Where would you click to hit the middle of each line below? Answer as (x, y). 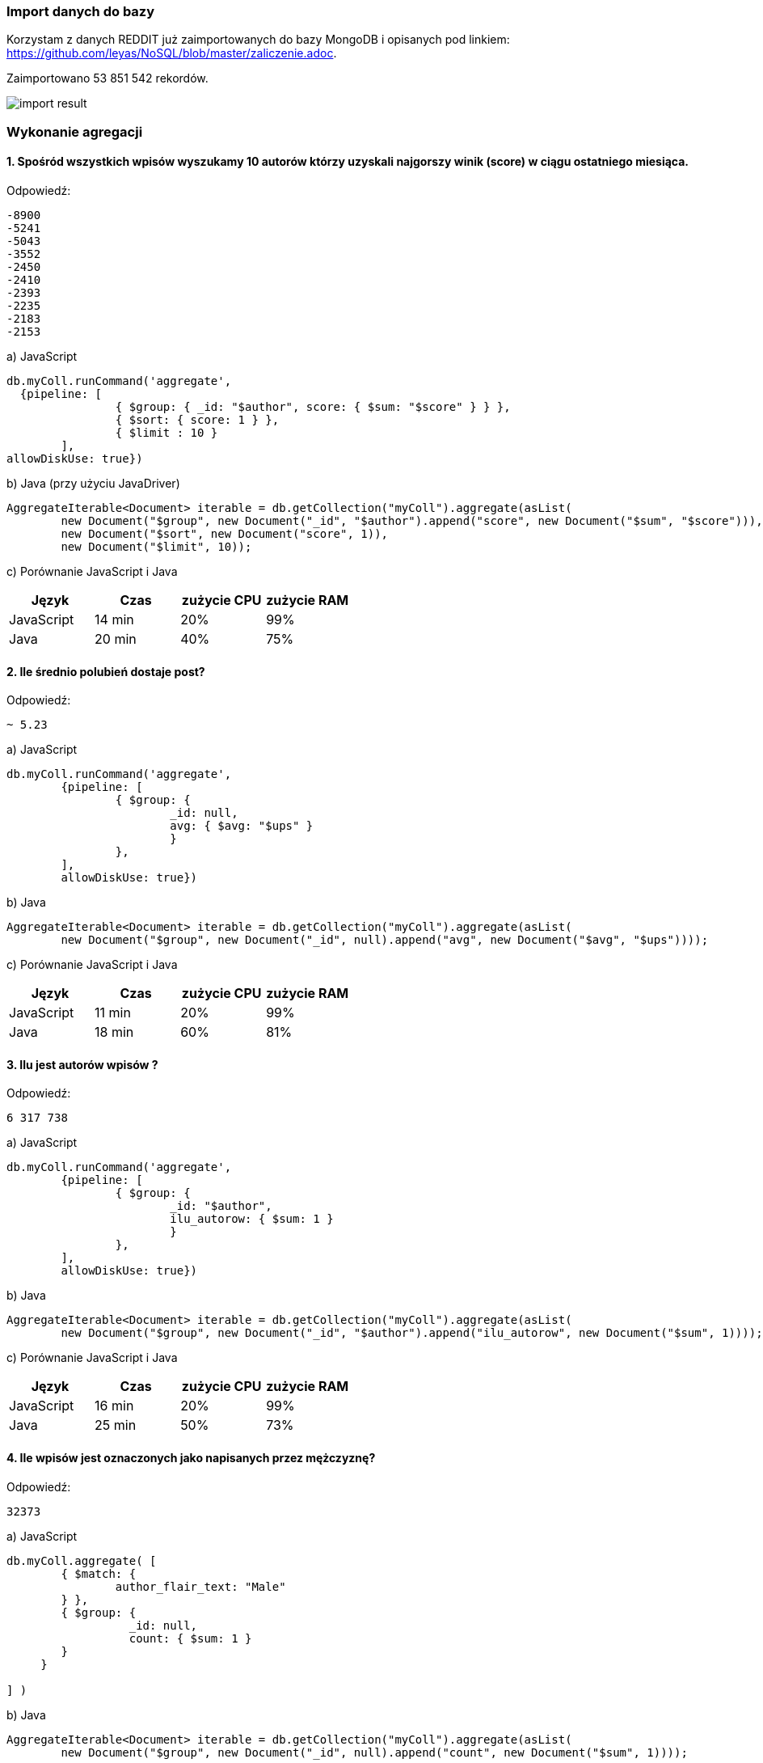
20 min (116, 638)
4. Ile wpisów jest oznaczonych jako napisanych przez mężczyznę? (191, 1458)
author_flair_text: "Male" (200, 1586)
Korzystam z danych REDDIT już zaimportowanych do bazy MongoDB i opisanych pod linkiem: (258, 40)
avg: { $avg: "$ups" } (242, 826)
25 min (116, 1425)
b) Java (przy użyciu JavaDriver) (93, 483)
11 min (113, 1013)
